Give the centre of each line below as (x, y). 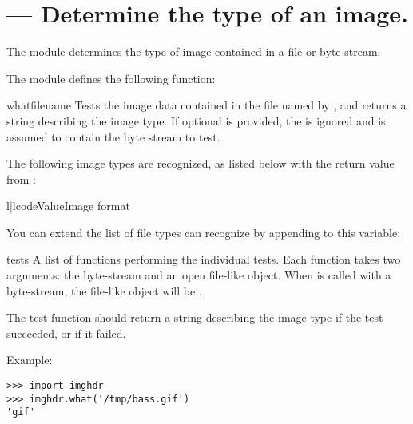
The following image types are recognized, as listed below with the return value (201, 163)
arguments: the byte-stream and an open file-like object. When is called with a (199, 275)
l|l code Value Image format (68, 206)
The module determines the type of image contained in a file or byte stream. (194, 52)
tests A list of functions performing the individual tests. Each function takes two (204, 259)
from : (21, 178)
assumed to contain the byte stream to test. (113, 136)
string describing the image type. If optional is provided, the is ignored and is (196, 120)
